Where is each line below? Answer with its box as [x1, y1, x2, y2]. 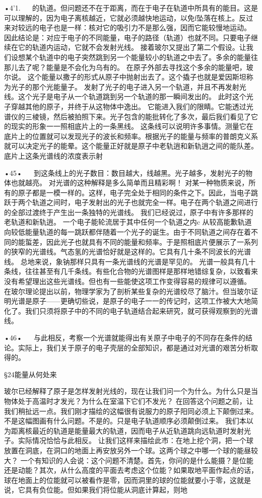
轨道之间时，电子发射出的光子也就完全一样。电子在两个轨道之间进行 [32, 197, 258, 207]
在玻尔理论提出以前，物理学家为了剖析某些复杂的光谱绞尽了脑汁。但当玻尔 [4, 286, 251, 296]
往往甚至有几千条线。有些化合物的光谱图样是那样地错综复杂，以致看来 [25, 266, 258, 276]
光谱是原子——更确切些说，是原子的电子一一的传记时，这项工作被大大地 [11, 296, 251, 306]
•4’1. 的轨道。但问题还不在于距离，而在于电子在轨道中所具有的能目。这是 [4, 3, 258, 13]
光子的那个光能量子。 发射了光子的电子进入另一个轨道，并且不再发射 [11, 81, 239, 92]
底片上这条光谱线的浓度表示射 [4, 150, 103, 161]
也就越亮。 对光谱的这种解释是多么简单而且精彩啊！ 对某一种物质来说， [11, 177, 249, 188]
